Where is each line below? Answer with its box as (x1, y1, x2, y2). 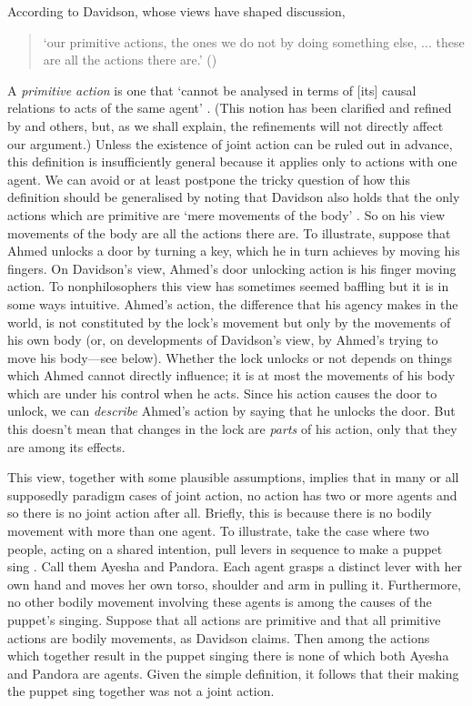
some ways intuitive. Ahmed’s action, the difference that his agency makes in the (7, 294, 458, 313)
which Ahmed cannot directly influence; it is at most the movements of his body (7, 366, 456, 385)
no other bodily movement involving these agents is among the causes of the (7, 592, 432, 611)
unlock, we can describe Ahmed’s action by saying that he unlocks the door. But (7, 401, 456, 420)
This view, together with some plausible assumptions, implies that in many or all (7, 468, 459, 487)
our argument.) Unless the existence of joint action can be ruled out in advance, (7, 134, 453, 153)
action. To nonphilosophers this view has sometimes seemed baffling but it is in (7, 277, 449, 296)
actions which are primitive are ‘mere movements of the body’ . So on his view (7, 205, 446, 224)
